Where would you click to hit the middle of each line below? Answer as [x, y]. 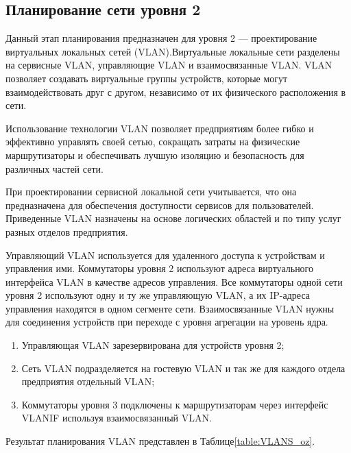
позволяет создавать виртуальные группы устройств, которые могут [147, 78]
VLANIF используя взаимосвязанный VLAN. [117, 418]
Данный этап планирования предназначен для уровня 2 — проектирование [161, 38]
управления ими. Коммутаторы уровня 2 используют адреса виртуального [160, 268]
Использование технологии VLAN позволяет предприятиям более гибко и [160, 128]
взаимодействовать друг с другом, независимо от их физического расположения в [176, 91]
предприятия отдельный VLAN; [88, 381]
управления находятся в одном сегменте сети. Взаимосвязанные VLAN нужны [170, 308]
